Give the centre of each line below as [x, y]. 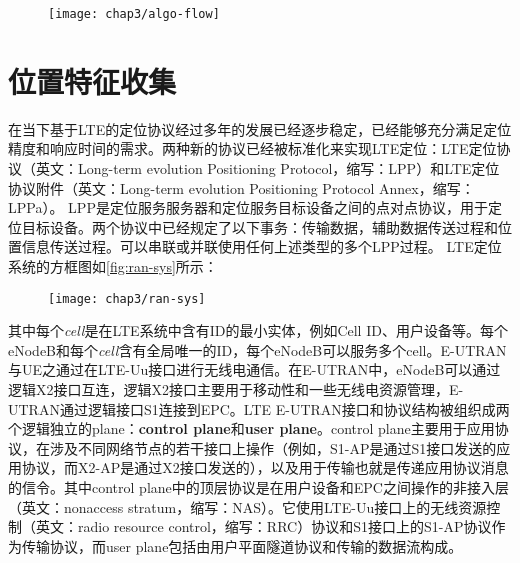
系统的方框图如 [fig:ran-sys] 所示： [113, 265]
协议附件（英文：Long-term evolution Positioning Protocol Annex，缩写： [241, 187]
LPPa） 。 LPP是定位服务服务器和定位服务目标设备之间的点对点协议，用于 [248, 207]
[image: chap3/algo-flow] [134, 14]
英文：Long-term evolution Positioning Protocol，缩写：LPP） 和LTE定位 [267, 167]
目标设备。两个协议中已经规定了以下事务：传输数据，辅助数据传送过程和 [259, 226]
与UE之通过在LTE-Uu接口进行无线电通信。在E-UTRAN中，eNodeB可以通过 [254, 369]
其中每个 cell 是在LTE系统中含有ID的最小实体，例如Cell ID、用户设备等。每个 [258, 330]
